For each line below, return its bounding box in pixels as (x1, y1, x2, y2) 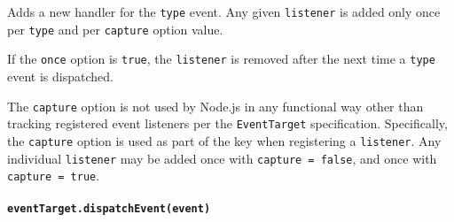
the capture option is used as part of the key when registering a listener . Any (7, 131, 442, 149)
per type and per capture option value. (7, 19, 223, 38)
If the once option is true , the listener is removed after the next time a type (7, 50, 435, 68)
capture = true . (7, 166, 100, 185)
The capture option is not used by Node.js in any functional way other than (7, 96, 424, 115)
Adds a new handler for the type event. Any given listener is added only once (7, 3, 441, 20)
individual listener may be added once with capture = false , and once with (7, 149, 437, 167)
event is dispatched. (7, 66, 113, 85)
